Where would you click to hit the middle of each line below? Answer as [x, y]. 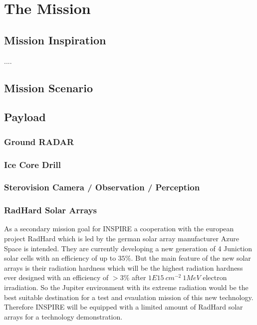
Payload [25, 117]
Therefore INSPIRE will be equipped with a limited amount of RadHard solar [124, 307]
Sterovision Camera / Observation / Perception [102, 187]
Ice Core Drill [32, 164]
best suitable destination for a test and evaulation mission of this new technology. [129, 297]
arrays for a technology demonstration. [63, 316]
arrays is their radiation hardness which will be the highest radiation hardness [124, 267]
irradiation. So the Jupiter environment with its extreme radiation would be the [126, 287]
